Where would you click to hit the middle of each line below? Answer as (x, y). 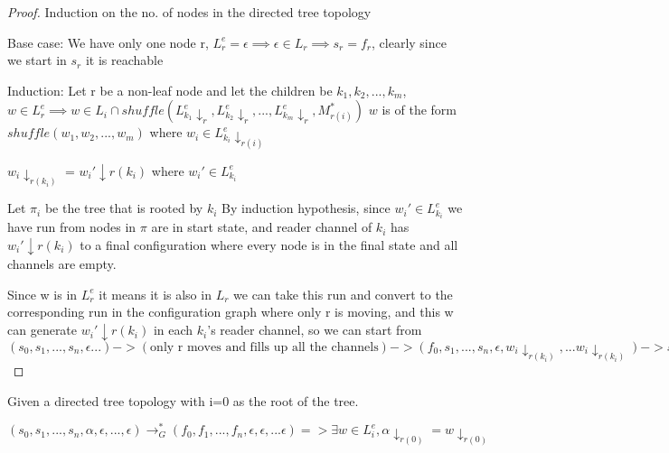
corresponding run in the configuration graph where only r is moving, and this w (231, 312)
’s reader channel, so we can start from (315, 330)
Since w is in (42, 294)
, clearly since (409, 42)
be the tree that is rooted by (124, 208)
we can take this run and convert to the (343, 294)
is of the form (419, 110)
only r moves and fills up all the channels (264, 347)
